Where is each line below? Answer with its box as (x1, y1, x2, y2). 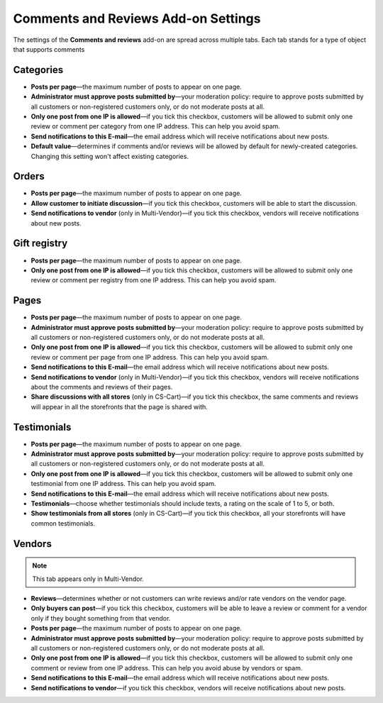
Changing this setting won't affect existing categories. (30, 152, 189, 160)
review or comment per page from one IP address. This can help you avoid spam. (30, 353, 269, 361)
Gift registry (13, 238, 68, 250)
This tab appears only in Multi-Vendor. (32, 575, 145, 583)
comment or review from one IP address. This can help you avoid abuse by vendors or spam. (30, 663, 303, 672)
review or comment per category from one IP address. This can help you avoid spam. (30, 122, 280, 131)
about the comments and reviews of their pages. (30, 382, 173, 391)
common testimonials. (30, 519, 96, 528)
